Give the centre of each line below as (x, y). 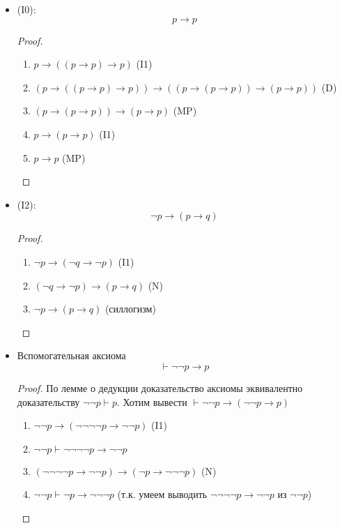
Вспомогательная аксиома (71, 355)
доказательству (48, 401)
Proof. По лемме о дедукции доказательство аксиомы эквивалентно (160, 387)
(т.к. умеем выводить (162, 494)
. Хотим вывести (152, 401)
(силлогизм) (130, 309)
